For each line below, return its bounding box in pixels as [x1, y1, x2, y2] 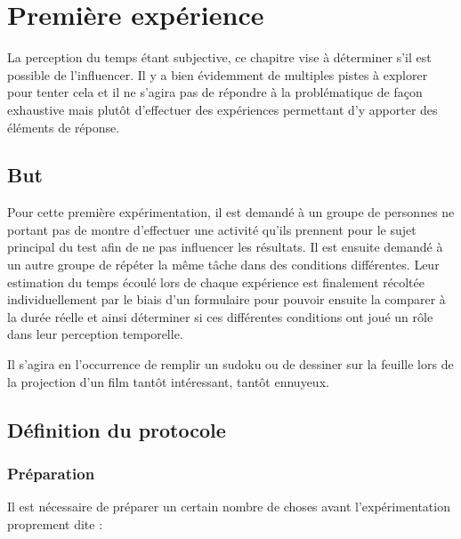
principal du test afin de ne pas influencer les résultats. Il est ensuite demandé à [7, 237, 443, 256]
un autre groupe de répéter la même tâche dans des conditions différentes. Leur [7, 255, 440, 274]
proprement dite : [7, 514, 103, 533]
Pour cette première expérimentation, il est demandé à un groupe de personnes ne [7, 203, 455, 221]
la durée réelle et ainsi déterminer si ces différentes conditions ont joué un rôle [7, 307, 433, 326]
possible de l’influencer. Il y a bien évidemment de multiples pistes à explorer [7, 65, 428, 84]
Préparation [7, 462, 95, 484]
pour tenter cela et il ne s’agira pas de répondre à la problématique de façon [7, 83, 423, 101]
